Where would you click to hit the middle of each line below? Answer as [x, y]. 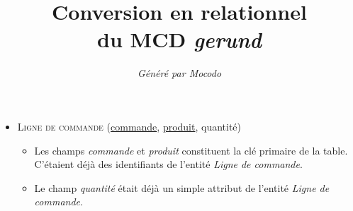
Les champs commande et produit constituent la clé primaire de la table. [191, 150]
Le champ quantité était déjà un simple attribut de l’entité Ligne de [182, 187]
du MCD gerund [179, 40]
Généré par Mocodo [179, 73]
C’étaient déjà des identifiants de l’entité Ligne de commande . [168, 164]
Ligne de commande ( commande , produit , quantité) [129, 126]
